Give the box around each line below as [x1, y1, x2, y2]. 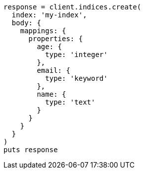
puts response [3, 146, 58, 154]
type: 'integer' [45, 51, 108, 58]
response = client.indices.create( [3, 3, 142, 11]
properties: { [28, 35, 83, 43]
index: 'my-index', [11, 11, 87, 19]
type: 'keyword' [45, 74, 108, 82]
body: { [11, 19, 41, 27]
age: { [37, 43, 62, 51]
